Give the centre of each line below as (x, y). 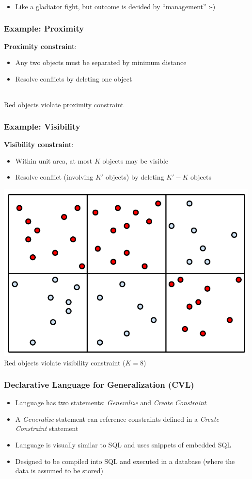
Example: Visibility (42, 126)
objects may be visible (135, 160)
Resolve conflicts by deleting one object (74, 79)
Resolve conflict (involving (54, 177)
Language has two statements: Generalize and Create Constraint (111, 403)
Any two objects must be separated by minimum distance (101, 62)
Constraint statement (47, 428)
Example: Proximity (44, 28)
